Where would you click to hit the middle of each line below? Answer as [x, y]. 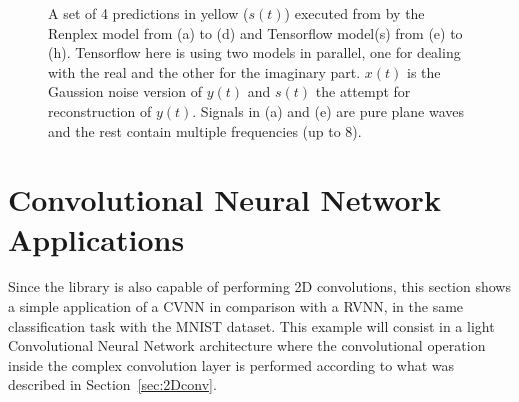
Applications [96, 238]
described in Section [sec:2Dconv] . [112, 384]
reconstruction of [100, 110]
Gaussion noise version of [125, 91]
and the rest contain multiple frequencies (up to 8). [205, 130]
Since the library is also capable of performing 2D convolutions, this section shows [259, 286]
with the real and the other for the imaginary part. [204, 71]
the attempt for [363, 91]
